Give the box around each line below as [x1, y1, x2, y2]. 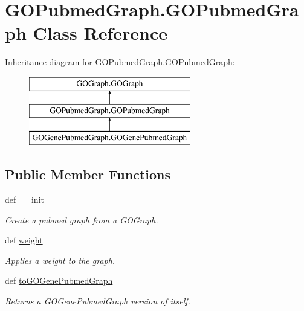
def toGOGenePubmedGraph [5, 274, 113, 287]
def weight [5, 234, 43, 246]
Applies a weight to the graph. [5, 254, 115, 266]
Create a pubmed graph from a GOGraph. [5, 213, 158, 226]
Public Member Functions [5, 165, 170, 184]
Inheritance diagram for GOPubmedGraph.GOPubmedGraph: [5, 56, 235, 68]
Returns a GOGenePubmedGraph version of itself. [5, 295, 190, 307]
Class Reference [33, 21, 167, 45]
